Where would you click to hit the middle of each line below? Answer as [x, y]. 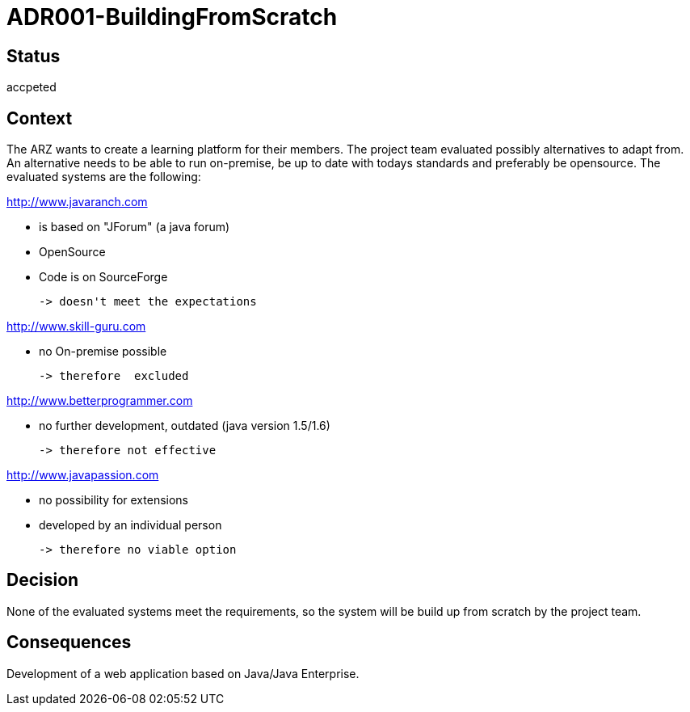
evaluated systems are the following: [104, 177]
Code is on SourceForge [103, 277]
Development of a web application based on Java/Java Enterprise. [183, 673]
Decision [43, 580]
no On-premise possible [103, 352]
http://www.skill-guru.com [76, 327]
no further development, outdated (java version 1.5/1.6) [185, 426]
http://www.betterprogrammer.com [100, 401]
